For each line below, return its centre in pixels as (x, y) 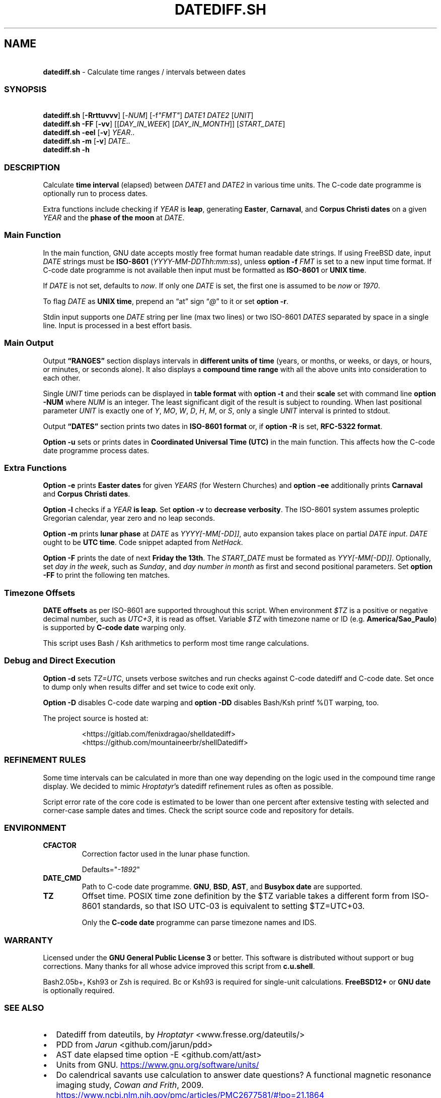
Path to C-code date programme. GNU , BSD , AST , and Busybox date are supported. (222, 887)
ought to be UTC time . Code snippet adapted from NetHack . (143, 542)
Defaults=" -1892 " (111, 870)
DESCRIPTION (32, 167)
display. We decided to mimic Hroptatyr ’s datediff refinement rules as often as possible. (188, 786)
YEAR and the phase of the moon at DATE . (114, 218)
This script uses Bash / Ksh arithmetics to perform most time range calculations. (176, 643)
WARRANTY (29, 940)
